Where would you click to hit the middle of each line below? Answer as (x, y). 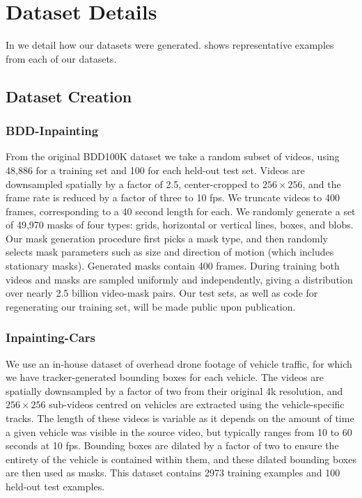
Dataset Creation (69, 96)
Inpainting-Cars (50, 337)
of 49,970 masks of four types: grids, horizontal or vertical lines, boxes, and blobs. (180, 225)
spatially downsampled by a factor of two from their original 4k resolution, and (174, 390)
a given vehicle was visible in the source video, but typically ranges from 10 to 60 (179, 431)
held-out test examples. (55, 486)
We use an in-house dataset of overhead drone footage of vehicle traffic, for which (179, 363)
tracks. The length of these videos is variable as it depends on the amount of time (180, 418)
